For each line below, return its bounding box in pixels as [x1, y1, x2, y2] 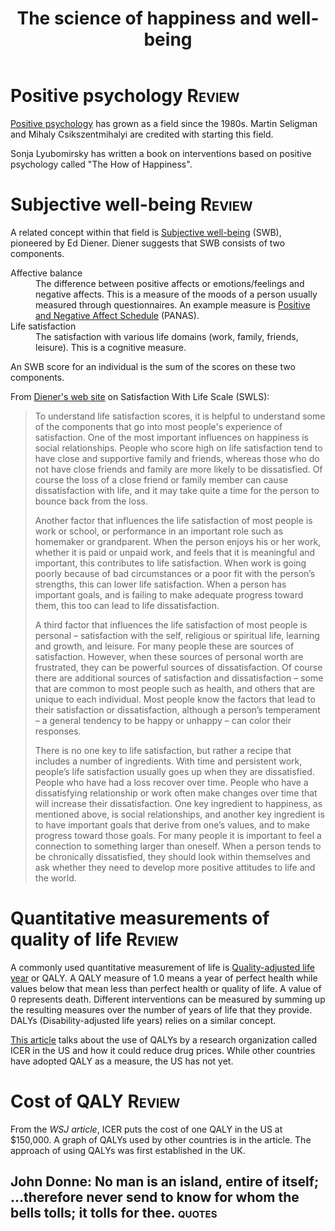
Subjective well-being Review [10, 193, 253, 216]
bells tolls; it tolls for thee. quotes [10, 1205, 218, 1222]
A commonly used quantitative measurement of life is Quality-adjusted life [10, 961, 315, 973]
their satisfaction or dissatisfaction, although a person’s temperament [34, 703, 321, 716]
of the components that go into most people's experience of [34, 420, 283, 432]
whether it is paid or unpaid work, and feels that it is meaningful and [34, 546, 316, 558]
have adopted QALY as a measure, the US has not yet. [10, 1055, 234, 1067]
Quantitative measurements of [10, 907, 270, 930]
